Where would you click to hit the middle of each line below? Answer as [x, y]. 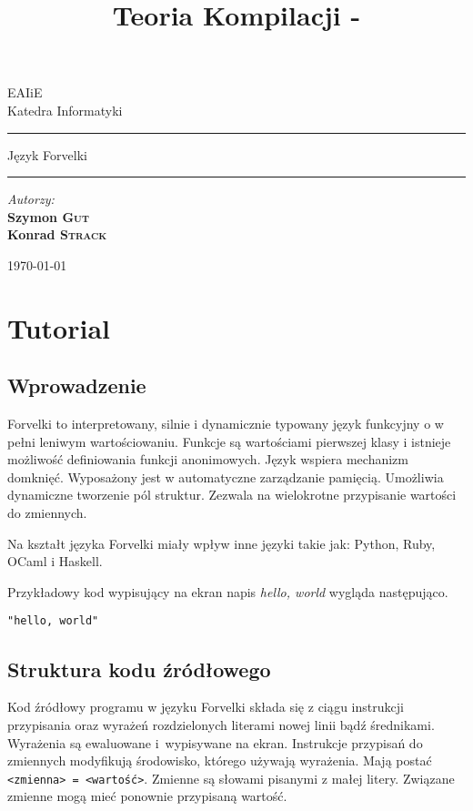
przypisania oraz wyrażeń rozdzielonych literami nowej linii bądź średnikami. [221, 724]
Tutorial [59, 327]
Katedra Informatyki [65, 110]
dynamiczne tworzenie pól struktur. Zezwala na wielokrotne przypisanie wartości [232, 495]
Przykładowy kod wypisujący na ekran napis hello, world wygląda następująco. [228, 591]
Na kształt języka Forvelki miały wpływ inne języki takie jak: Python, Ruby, [221, 543]
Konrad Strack [57, 234]
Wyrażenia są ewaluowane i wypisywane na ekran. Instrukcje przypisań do [215, 742]
